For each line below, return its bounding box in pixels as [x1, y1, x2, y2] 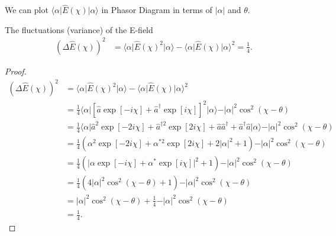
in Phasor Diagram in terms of [101, 4, 212, 16]
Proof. [5, 64, 27, 77]
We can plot [5, 4, 49, 16]
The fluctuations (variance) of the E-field [5, 23, 153, 35]
